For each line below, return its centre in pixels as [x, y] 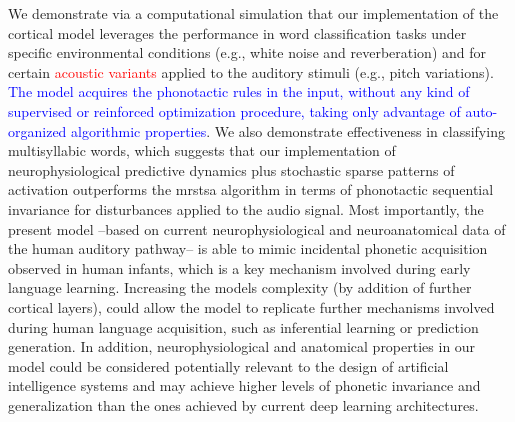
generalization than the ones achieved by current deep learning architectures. [243, 404]
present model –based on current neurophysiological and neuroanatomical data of [257, 228]
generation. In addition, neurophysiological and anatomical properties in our [242, 346]
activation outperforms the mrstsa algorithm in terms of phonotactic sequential [251, 189]
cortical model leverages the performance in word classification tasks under [237, 32]
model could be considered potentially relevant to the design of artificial [228, 365]
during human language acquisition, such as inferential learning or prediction [243, 326]
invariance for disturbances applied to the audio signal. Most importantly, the [246, 208]
